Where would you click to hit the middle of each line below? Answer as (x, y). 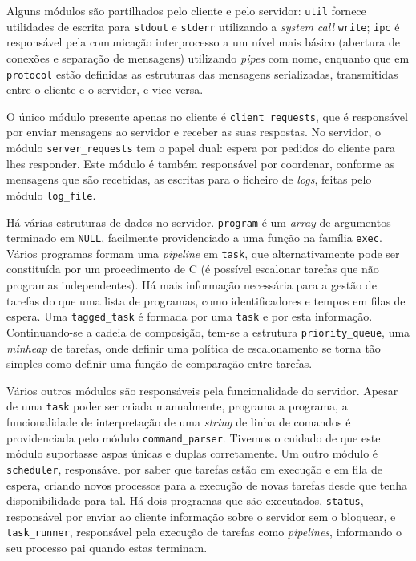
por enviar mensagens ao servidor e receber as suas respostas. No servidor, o (194, 132)
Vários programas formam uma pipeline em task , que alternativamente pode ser (203, 253)
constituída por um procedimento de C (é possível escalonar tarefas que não (193, 269)
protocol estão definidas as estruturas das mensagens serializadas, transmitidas (202, 73)
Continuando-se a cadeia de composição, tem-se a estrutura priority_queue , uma (208, 331)
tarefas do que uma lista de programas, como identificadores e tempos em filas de (206, 300)
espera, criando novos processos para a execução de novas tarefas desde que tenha (207, 484)
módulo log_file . (51, 194)
